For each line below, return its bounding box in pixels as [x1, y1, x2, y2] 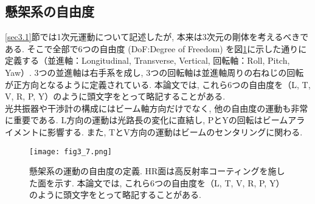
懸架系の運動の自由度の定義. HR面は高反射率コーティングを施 [29, 165, 277, 177]
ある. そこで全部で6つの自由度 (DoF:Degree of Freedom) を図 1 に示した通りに [5, 42, 307, 55]
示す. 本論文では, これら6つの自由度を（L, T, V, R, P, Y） [54, 176, 285, 189]
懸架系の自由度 [5, 2, 94, 21]
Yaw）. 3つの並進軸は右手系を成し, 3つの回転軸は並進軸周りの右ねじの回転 [5, 66, 304, 78]
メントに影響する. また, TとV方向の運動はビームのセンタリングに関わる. [13, 125, 303, 138]
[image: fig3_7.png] [29, 147, 112, 156]
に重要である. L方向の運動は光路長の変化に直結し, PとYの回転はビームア [5, 114, 297, 126]
